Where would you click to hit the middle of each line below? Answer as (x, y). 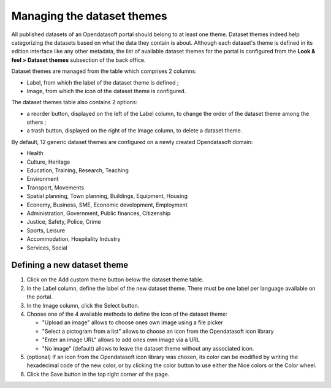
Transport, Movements (55, 188)
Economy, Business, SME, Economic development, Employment (107, 205)
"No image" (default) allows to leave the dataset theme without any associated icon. (148, 348)
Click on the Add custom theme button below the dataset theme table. (115, 280)
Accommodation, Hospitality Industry (74, 239)
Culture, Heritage (48, 162)
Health (35, 153)
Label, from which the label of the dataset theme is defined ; (103, 82)
